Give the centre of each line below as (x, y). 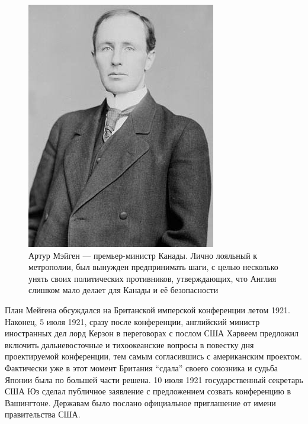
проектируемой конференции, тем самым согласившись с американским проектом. (153, 356)
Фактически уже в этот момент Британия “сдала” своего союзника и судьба (142, 367)
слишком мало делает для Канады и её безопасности (123, 290)
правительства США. (43, 414)
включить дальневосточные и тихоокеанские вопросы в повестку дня (129, 344)
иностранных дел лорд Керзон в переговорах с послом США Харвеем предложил (152, 333)
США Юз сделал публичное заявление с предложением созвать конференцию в (148, 391)
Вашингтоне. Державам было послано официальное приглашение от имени (140, 402)
